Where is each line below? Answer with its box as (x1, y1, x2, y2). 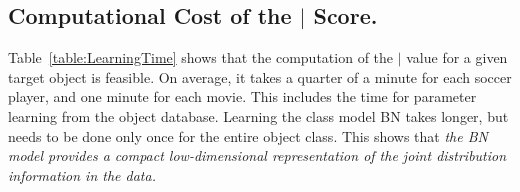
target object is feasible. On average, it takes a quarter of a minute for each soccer (8, 66, 512, 87)
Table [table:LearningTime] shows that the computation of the (8, 47, 394, 68)
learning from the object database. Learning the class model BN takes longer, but (8, 105, 509, 126)
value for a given (406, 47, 508, 68)
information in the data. (8, 164, 156, 185)
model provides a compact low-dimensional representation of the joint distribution (8, 145, 507, 166)
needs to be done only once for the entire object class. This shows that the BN (8, 125, 488, 146)
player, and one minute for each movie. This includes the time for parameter (8, 86, 477, 107)
